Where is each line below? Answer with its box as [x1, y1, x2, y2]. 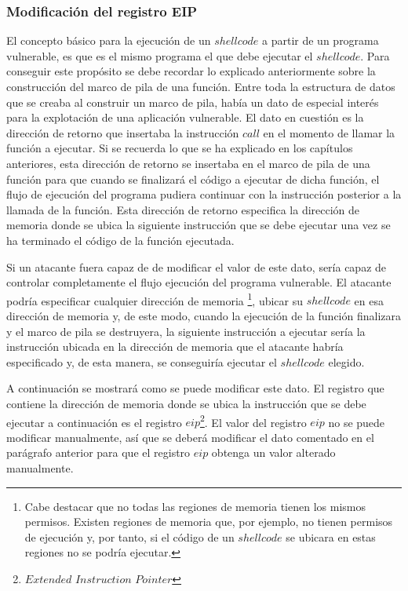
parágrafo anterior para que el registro [6, 444, 191, 461]
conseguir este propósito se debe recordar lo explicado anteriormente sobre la [6, 63, 376, 79]
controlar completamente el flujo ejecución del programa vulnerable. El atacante [6, 274, 392, 290]
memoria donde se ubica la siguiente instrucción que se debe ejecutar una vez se [6, 217, 391, 233]
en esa [354, 292, 384, 308]
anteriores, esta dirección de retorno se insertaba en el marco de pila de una [6, 155, 370, 171]
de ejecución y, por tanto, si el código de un [24, 528, 235, 545]
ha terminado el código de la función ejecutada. [6, 232, 235, 248]
